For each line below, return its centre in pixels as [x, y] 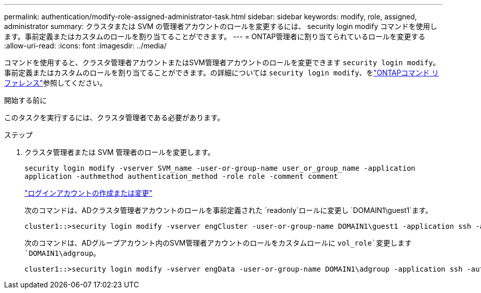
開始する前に [25, 100]
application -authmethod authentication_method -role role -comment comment [181, 176]
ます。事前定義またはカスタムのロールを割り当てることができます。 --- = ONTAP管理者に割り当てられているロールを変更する [215, 36]
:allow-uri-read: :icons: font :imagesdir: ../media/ [85, 46]
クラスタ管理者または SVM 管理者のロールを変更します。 [120, 152]
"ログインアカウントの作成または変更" [89, 193]
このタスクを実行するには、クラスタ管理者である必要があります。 [114, 117]
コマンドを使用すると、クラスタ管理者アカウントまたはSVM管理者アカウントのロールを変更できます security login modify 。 [222, 62]
